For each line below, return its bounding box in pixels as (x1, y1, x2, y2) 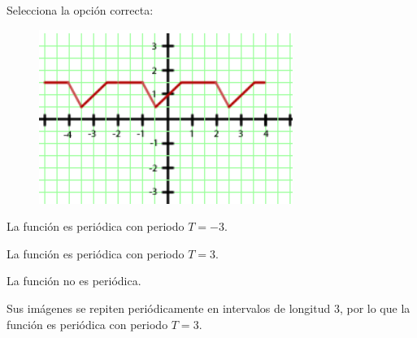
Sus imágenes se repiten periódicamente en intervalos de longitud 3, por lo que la (7, 299, 410, 316)
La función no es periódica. (7, 272, 141, 289)
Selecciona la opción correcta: (7, 2, 154, 18)
